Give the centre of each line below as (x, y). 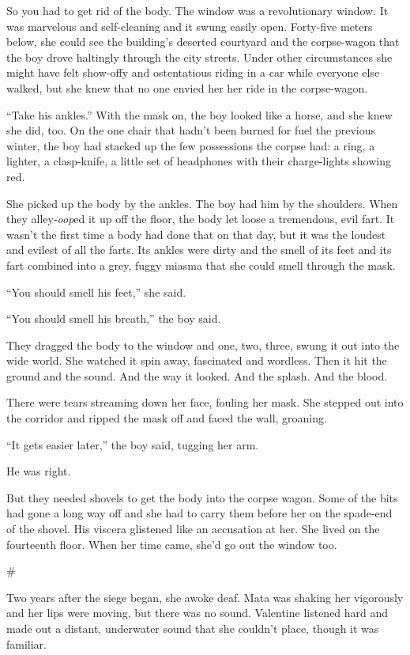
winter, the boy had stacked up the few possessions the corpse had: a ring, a (191, 145)
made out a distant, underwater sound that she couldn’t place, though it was (193, 628)
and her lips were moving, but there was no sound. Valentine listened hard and (197, 613)
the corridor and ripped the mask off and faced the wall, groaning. (167, 418)
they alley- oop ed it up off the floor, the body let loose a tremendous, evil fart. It (201, 219)
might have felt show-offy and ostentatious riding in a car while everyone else (193, 72)
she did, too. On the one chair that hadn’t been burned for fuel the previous (191, 130)
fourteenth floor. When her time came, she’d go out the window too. (172, 544)
